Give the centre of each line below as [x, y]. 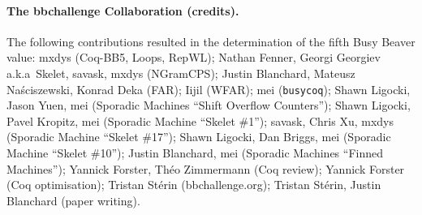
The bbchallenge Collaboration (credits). [123, 10]
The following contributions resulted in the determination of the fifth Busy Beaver [211, 41]
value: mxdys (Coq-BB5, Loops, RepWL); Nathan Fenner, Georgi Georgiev [194, 57]
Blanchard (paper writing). [73, 200]
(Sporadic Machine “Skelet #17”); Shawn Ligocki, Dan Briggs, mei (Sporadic [199, 137]
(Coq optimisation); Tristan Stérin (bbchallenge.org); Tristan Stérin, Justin [194, 185]
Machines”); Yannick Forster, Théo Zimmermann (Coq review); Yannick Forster [206, 168]
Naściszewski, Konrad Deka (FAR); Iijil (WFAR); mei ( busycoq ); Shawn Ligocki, [209, 89]
